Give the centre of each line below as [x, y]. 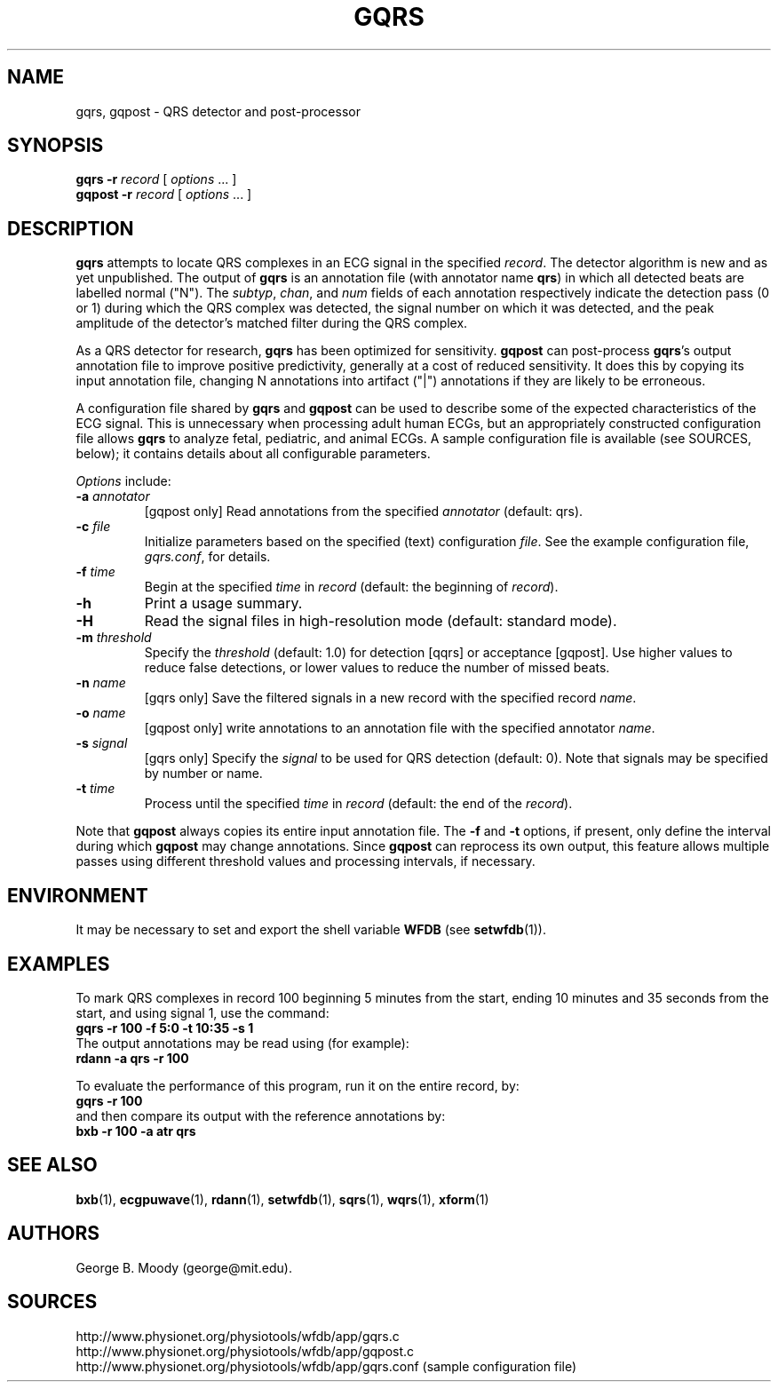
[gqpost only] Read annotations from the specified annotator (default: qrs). [364, 512]
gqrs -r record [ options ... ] [156, 179]
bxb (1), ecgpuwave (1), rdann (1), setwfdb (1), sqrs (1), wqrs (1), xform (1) [282, 1199]
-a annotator [113, 496]
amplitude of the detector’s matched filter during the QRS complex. [272, 323]
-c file [93, 527]
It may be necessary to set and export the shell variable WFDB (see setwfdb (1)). [311, 930]
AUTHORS [54, 1234]
